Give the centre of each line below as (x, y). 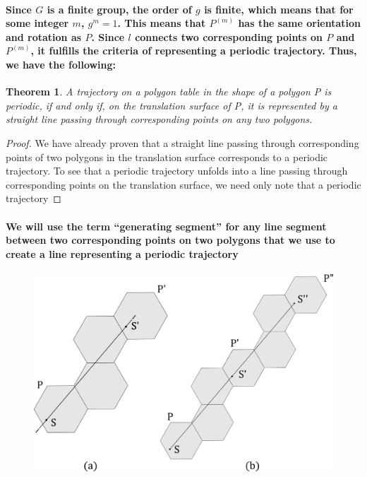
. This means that (162, 23)
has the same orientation (300, 23)
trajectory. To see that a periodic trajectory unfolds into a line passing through (177, 171)
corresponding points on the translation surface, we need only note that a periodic (183, 184)
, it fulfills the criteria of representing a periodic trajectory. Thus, (194, 51)
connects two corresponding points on (229, 36)
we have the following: (61, 64)
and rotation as (44, 36)
